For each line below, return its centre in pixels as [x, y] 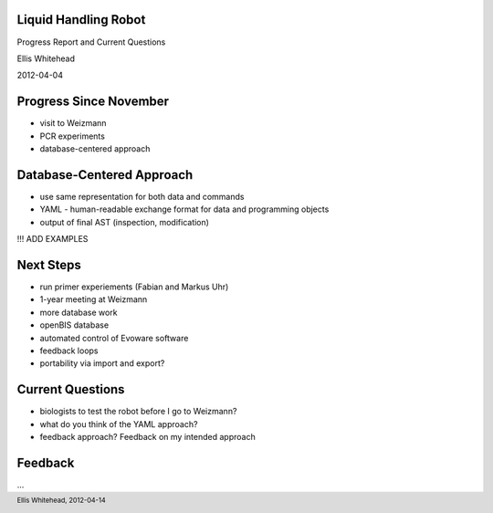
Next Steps [49, 265]
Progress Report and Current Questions [91, 42]
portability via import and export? [102, 363]
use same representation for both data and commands [142, 196]
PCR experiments [72, 136]
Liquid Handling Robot [81, 20]
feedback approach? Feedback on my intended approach [147, 437]
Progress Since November [93, 102]
